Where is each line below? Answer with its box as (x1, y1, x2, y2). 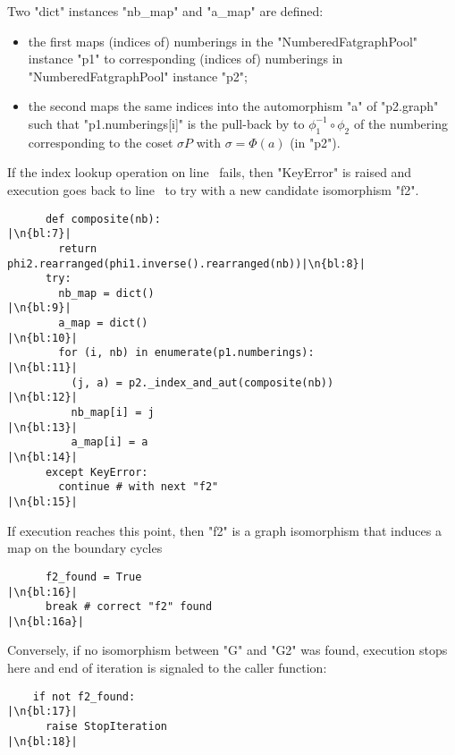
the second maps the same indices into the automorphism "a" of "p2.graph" (28, 97, 439, 115)
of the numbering (353, 114, 448, 132)
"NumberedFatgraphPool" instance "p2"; (28, 66, 248, 85)
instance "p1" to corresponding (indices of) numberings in (28, 49, 343, 68)
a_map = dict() (58, 317, 148, 330)
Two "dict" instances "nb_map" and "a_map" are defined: (7, 2, 324, 20)
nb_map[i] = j (71, 406, 155, 420)
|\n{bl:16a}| (7, 615, 84, 628)
